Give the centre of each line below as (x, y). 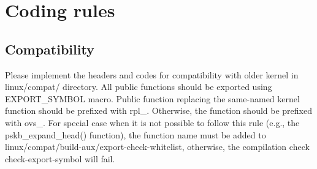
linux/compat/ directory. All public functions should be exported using (139, 87)
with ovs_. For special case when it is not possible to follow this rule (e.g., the (152, 122)
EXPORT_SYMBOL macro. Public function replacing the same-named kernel (152, 98)
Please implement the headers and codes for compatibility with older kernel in (152, 74)
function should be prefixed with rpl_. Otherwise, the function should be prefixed (158, 111)
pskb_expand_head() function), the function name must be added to (136, 134)
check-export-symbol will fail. (60, 158)
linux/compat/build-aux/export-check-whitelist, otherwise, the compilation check (157, 147)
